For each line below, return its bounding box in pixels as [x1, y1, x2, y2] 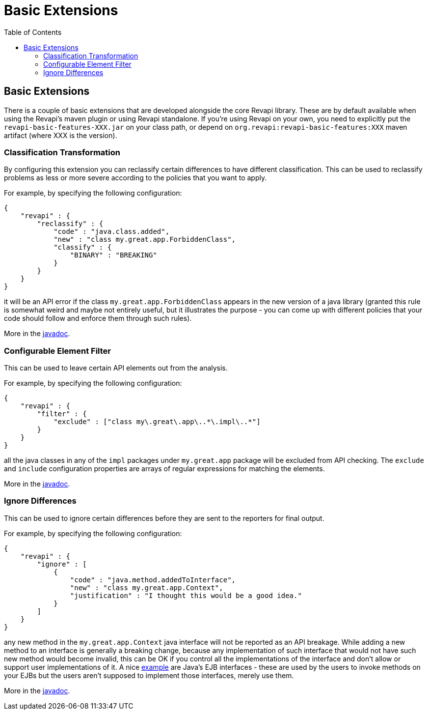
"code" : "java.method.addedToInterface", [70, 575, 236, 584]
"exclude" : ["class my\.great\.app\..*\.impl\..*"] [53, 418, 261, 426]
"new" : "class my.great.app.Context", [70, 583, 223, 592]
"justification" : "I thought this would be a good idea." [70, 591, 302, 600]
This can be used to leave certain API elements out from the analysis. [4, 364, 228, 372]
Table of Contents [4, 28, 62, 36]
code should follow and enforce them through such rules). [4, 314, 192, 323]
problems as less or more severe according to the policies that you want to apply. [4, 173, 267, 182]
